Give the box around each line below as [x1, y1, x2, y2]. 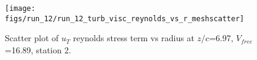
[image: [5, 4, 36, 13]
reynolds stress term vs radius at [73, 32, 194, 44]
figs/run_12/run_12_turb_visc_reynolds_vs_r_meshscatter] [5, 14, 244, 23]
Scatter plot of [5, 32, 59, 44]
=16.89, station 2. [5, 43, 71, 56]
